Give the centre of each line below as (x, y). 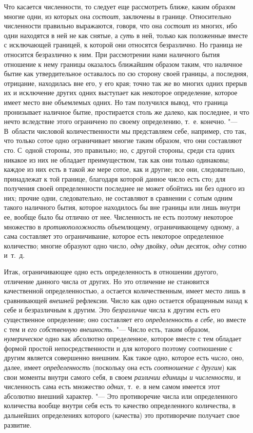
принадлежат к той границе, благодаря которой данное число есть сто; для (115, 178)
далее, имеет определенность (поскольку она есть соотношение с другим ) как (120, 367)
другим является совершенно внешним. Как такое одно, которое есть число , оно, (124, 358)
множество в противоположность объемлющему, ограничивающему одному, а (122, 226)
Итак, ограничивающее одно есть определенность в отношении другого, (111, 272)
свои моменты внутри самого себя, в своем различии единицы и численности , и (122, 377)
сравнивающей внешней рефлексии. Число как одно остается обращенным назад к (126, 300)
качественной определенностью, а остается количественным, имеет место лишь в (125, 291)
